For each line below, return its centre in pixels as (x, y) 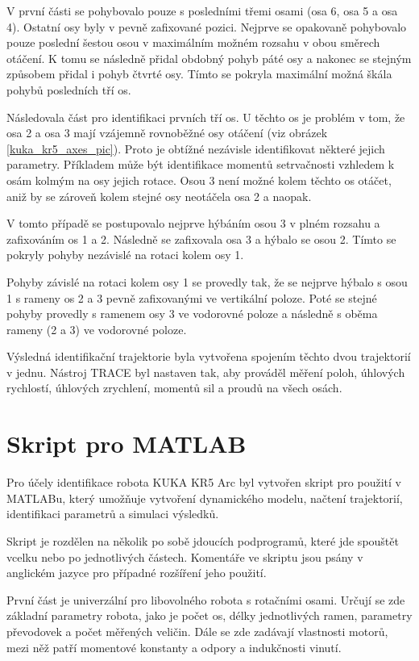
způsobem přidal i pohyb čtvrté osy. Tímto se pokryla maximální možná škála (199, 74)
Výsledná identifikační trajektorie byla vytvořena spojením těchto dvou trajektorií (209, 356)
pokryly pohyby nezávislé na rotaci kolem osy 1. (125, 255)
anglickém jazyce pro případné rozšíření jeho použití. (137, 573)
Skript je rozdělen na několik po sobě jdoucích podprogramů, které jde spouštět (203, 540)
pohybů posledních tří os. (69, 89)
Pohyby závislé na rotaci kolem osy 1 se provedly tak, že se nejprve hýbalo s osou (207, 281)
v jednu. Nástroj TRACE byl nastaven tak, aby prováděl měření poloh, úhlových (206, 372)
